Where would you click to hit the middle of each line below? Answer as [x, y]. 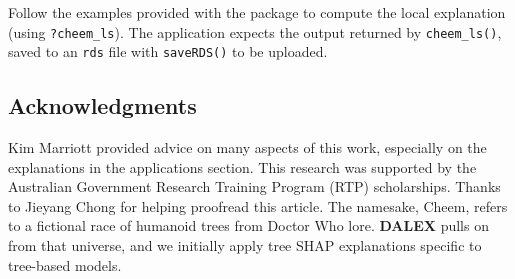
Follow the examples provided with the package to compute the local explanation [257, 12]
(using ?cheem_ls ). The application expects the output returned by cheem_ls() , [255, 31]
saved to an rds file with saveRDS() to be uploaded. [168, 51]
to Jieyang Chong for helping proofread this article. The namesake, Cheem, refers [258, 205]
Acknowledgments [102, 105]
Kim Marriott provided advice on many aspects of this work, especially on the [247, 147]
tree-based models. [65, 264]
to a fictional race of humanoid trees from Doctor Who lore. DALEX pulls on [248, 225]
